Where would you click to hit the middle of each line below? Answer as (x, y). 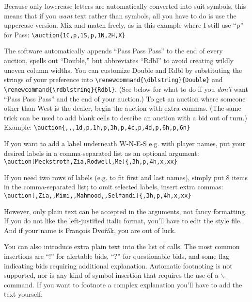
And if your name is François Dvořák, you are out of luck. (90, 230)
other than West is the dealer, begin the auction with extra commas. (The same (123, 108)
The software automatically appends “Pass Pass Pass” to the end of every (113, 51)
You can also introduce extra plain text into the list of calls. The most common (122, 246)
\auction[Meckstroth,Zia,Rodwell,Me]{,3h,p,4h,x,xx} (91, 162)
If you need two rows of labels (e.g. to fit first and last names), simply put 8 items (126, 177)
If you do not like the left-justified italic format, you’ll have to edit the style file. (123, 221)
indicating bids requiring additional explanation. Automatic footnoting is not (118, 265)
